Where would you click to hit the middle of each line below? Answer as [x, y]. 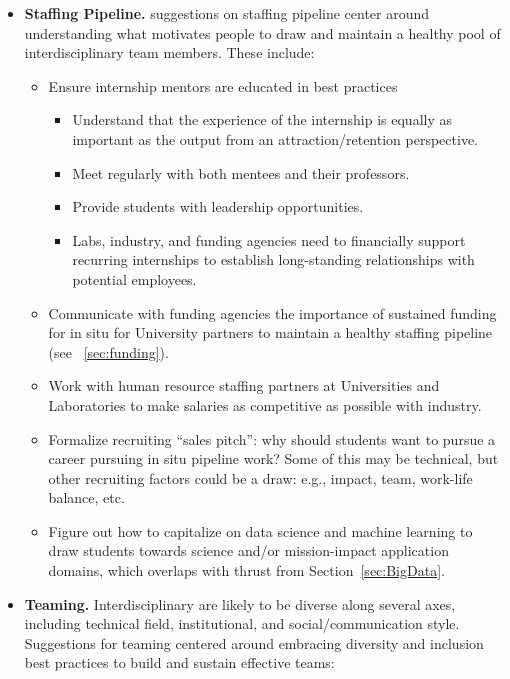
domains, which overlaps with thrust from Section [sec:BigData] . [246, 570]
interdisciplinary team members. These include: [169, 52]
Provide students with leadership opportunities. [218, 206]
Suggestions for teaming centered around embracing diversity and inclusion [254, 642]
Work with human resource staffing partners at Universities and [244, 385]
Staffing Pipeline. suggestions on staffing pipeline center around [227, 13]
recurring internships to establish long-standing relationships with [273, 259]
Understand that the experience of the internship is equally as [262, 119]
